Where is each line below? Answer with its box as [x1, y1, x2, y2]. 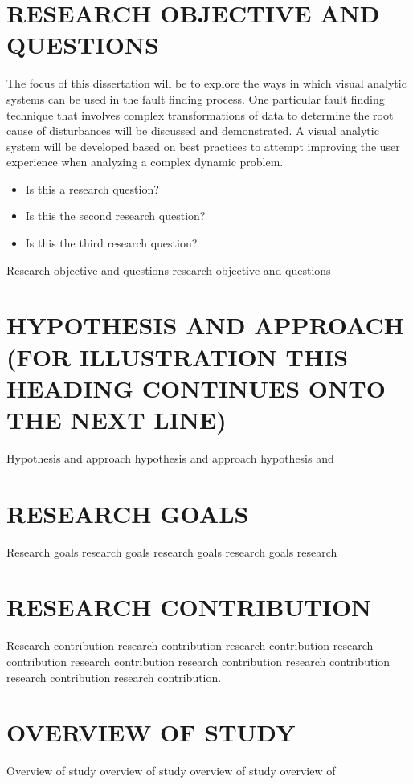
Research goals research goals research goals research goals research [6, 543, 337, 560]
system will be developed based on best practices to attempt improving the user [6, 137, 400, 154]
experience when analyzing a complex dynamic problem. [6, 153, 284, 170]
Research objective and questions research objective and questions [6, 261, 331, 278]
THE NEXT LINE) [6, 403, 227, 435]
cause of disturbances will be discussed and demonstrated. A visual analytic [6, 122, 379, 139]
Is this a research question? [25, 180, 159, 197]
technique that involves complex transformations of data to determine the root [6, 106, 394, 123]
